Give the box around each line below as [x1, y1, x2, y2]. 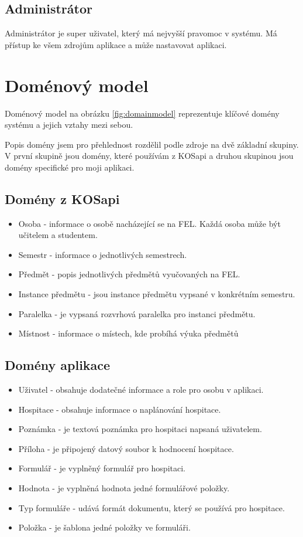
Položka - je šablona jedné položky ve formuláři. [18, 521, 191, 533]
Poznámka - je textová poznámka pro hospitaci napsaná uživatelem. [18, 423, 262, 435]
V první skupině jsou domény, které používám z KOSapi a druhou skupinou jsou [5, 149, 294, 162]
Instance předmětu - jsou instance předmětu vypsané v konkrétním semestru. [18, 288, 295, 300]
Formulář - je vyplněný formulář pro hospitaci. [18, 462, 185, 474]
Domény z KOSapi [5, 189, 120, 208]
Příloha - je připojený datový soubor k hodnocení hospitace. [18, 442, 234, 454]
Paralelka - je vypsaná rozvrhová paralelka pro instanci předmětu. [18, 307, 256, 320]
